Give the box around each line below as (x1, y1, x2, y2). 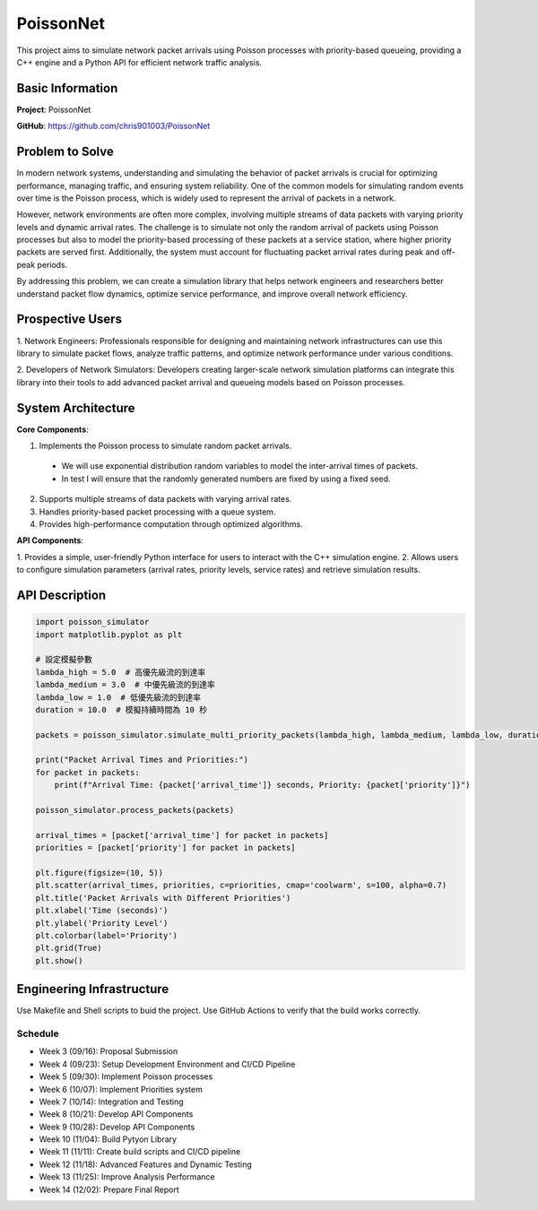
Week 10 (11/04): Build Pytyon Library (39, 1134, 178, 1145)
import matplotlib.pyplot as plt (35, 629, 183, 640)
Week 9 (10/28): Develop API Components (39, 1121, 195, 1132)
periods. (37, 259, 68, 270)
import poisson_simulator (35, 617, 150, 627)
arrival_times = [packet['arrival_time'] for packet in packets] (35, 830, 329, 840)
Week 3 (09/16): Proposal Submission (39, 1046, 178, 1057)
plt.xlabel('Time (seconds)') (35, 905, 169, 916)
